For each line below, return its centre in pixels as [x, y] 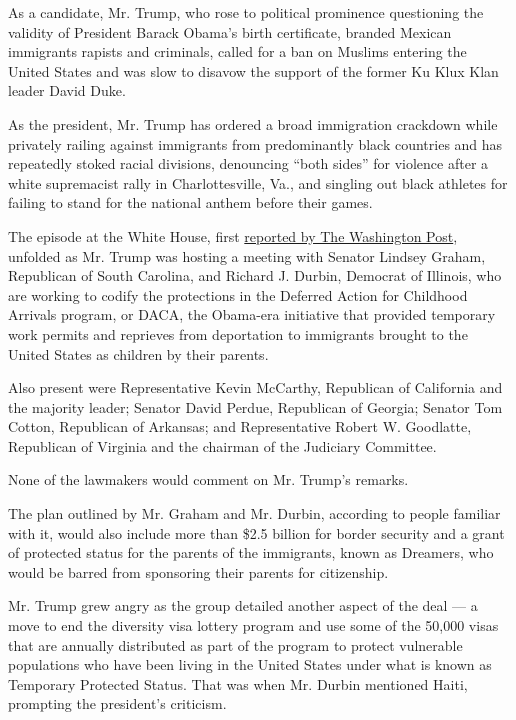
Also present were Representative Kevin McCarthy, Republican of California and [255, 387]
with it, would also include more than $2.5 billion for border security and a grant [256, 532]
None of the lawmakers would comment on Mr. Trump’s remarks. [208, 479]
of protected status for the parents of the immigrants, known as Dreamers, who [251, 552]
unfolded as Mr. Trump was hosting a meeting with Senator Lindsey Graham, [247, 255]
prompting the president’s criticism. [117, 703]
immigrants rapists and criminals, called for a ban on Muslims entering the [237, 51]
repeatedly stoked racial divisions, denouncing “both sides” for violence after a [248, 163]
